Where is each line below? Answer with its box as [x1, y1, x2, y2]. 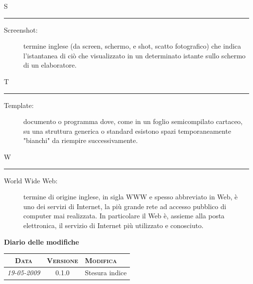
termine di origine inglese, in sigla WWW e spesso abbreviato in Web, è [23, 192, 238, 202]
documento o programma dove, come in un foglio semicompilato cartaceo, [23, 116, 243, 126]
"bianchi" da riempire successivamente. [23, 135, 138, 145]
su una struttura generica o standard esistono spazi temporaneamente [23, 125, 231, 136]
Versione [47, 255, 78, 265]
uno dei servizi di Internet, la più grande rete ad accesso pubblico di [23, 201, 226, 211]
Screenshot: [4, 24, 38, 35]
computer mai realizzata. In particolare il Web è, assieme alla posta [23, 211, 225, 221]
